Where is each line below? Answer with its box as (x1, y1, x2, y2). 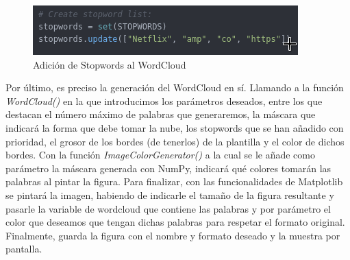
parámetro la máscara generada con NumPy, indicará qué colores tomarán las (5, 161, 332, 175)
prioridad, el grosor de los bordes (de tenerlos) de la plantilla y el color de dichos (5, 134, 345, 148)
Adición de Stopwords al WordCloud (33, 57, 186, 71)
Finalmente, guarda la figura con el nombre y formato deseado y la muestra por (5, 228, 340, 242)
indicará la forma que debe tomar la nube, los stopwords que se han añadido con (5, 120, 344, 134)
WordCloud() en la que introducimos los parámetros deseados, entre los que (5, 93, 323, 108)
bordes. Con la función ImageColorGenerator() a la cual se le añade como (5, 147, 315, 162)
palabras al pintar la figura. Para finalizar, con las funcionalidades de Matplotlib (5, 174, 343, 189)
